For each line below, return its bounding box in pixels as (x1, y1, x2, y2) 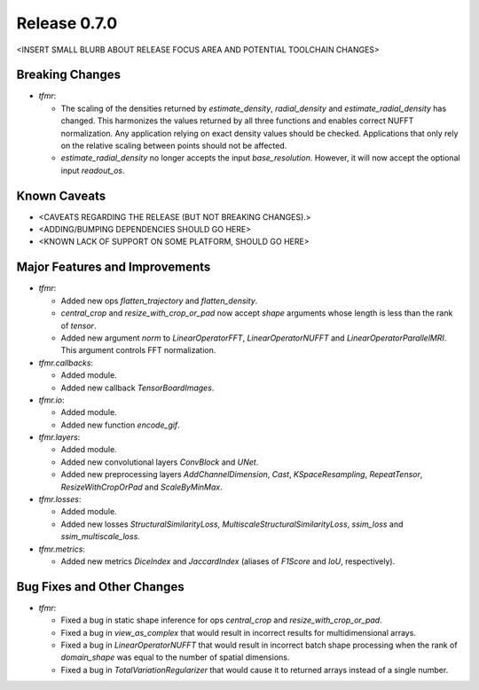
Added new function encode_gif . (60, 419, 181, 430)
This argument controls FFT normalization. (60, 345, 216, 356)
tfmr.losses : (38, 494, 82, 505)
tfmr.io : (38, 395, 66, 405)
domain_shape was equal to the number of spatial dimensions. (60, 652, 290, 663)
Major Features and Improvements (16, 260, 211, 275)
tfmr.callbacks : (38, 357, 93, 368)
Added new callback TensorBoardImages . (60, 382, 215, 393)
